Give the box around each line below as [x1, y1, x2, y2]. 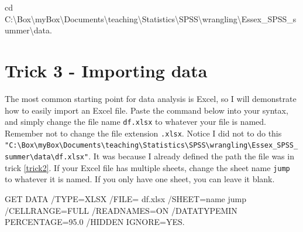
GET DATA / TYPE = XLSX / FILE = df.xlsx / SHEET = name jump [5, 192, 246, 204]
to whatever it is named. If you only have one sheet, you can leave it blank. [5, 173, 275, 185]
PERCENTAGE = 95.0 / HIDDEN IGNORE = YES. [5, 216, 185, 228]
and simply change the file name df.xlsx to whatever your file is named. [5, 115, 267, 128]
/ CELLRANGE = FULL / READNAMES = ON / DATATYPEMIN [5, 204, 237, 216]
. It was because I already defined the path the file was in [88, 150, 294, 162]
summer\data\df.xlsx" [5, 153, 89, 162]
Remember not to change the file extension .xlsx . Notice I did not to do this [5, 127, 282, 139]
